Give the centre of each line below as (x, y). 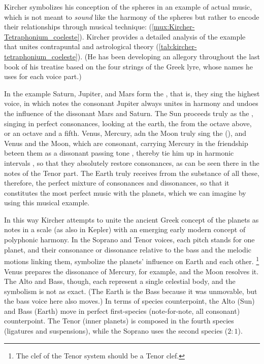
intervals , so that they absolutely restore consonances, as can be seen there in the (132, 162)
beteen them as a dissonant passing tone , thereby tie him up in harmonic (119, 153)
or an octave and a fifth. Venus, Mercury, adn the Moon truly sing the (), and (125, 133)
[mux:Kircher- (173, 27)
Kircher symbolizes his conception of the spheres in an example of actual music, (128, 7)
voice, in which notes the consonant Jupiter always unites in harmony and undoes (131, 103)
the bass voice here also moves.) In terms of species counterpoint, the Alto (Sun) (129, 301)
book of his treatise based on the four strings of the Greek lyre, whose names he (129, 66)
